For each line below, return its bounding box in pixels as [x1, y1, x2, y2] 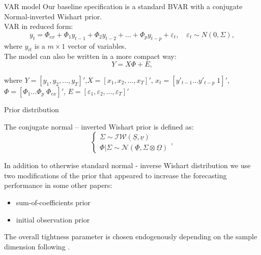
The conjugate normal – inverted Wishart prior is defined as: [4, 121, 194, 132]
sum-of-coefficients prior [16, 197, 91, 207]
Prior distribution [4, 104, 59, 114]
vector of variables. [68, 40, 127, 51]
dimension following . [4, 241, 70, 251]
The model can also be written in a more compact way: [4, 51, 177, 61]
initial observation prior [16, 214, 90, 225]
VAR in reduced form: [4, 21, 73, 31]
